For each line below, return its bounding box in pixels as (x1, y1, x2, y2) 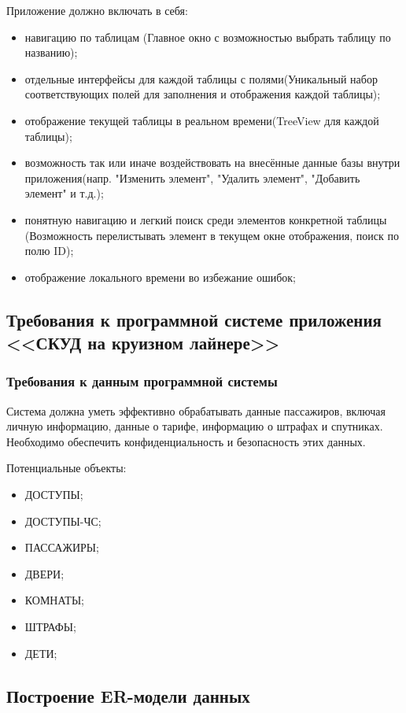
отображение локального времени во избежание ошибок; (24, 268, 297, 285)
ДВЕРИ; (24, 565, 65, 582)
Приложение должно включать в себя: (6, 2, 188, 18)
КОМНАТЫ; (24, 592, 84, 608)
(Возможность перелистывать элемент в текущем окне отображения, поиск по (24, 227, 400, 243)
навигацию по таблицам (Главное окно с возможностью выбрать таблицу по (24, 28, 391, 45)
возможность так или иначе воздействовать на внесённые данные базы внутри (24, 154, 400, 171)
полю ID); (24, 242, 74, 259)
